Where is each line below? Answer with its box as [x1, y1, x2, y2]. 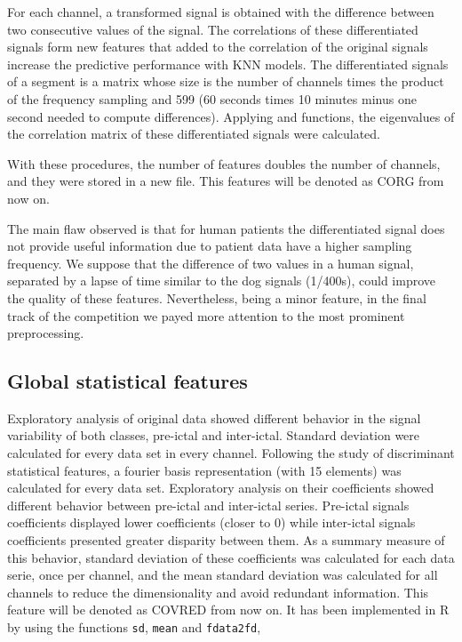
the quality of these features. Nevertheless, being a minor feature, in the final [7, 288, 426, 307]
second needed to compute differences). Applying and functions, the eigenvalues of [7, 107, 455, 125]
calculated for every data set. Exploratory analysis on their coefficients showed [7, 478, 434, 497]
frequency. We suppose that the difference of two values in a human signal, [7, 253, 414, 272]
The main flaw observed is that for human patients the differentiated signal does [7, 219, 445, 237]
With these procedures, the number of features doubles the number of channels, [7, 154, 441, 173]
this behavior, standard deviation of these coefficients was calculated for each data [7, 548, 455, 566]
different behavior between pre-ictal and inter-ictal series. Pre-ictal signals [7, 495, 410, 514]
